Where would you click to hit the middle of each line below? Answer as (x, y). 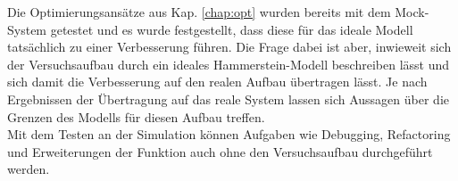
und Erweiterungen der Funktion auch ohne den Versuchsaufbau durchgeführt (220, 151)
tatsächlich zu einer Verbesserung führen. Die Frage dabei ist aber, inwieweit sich (229, 47)
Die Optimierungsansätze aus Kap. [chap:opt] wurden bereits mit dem (199, 12)
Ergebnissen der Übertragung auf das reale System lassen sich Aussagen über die (228, 99)
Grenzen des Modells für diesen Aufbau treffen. (136, 116)
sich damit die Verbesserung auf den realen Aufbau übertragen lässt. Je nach (217, 82)
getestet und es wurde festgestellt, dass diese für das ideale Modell (232, 29)
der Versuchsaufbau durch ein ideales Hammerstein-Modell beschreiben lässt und (229, 64)
